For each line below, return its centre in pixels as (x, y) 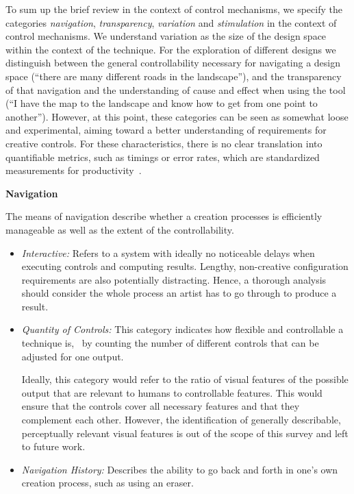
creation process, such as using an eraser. (108, 483)
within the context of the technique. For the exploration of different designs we (171, 49)
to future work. (53, 446)
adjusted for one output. (73, 356)
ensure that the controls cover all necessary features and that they (161, 406)
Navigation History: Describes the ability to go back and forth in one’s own (180, 469)
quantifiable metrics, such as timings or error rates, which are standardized (163, 157)
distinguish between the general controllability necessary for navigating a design (173, 63)
